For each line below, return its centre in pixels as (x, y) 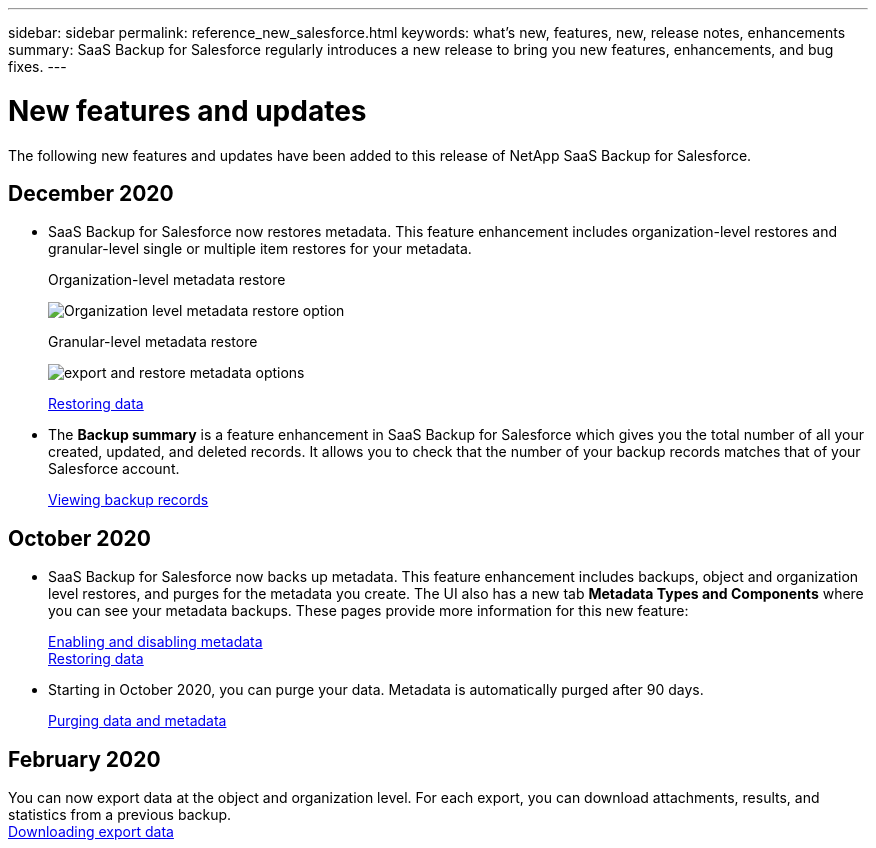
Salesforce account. (114, 469)
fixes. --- (37, 66)
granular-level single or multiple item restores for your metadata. (260, 249)
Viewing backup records (128, 500)
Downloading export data (91, 832)
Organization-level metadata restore (167, 280)
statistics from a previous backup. (120, 815)
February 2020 (84, 759)
